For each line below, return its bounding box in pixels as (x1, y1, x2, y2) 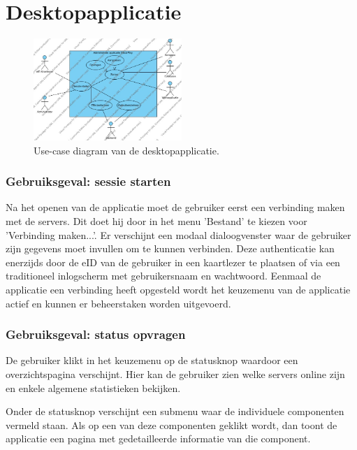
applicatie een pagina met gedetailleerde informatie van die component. (6, 431, 311, 446)
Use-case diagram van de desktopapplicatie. (34, 143, 219, 157)
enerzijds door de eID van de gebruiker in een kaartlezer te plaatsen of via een (6, 254, 340, 269)
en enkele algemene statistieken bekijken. (6, 380, 181, 395)
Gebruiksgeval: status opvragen (6, 326, 186, 343)
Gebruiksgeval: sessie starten (6, 173, 171, 190)
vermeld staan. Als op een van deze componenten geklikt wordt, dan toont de (6, 417, 337, 432)
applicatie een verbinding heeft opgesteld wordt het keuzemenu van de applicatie (6, 282, 351, 297)
